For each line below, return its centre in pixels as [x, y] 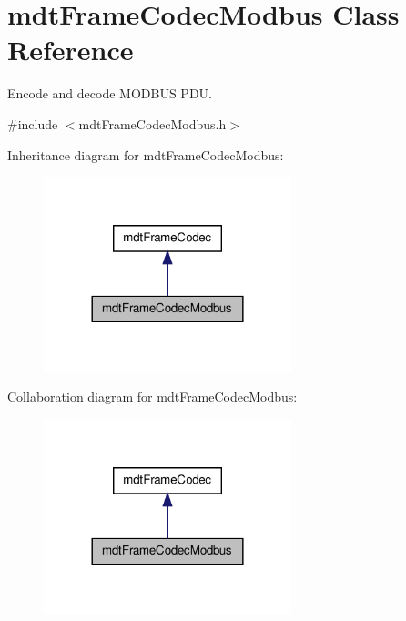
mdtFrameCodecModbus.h [152, 123]
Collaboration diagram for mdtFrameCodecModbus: [152, 397]
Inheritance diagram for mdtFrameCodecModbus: [146, 154]
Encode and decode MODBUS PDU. [110, 93]
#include [33, 123]
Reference [71, 50]
